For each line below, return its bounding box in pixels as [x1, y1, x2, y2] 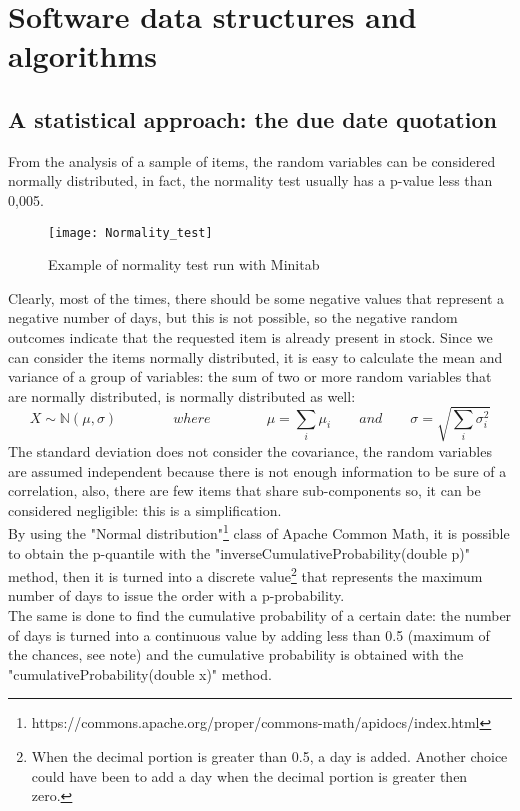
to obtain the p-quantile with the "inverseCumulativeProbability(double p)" [8, 542, 470, 563]
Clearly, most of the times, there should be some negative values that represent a [8, 287, 505, 308]
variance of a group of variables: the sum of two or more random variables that [8, 366, 492, 387]
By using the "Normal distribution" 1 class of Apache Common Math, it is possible [8, 520, 510, 543]
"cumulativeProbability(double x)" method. [8, 663, 272, 684]
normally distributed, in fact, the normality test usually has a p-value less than [8, 170, 493, 191]
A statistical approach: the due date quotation [8, 103, 497, 134]
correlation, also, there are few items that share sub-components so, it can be [8, 480, 481, 501]
